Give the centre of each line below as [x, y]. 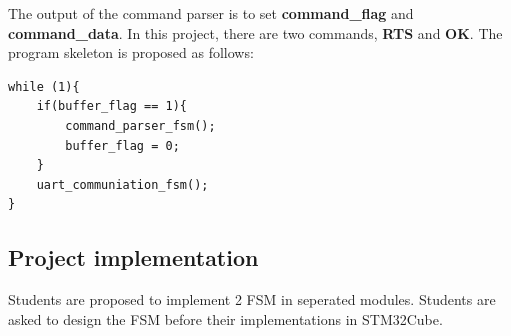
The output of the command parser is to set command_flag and [211, 13]
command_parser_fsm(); [140, 125]
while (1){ [44, 86]
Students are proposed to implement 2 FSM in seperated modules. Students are [252, 299]
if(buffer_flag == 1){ [111, 106]
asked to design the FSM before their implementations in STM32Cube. [225, 318]
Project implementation [133, 257]
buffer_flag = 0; [122, 145]
